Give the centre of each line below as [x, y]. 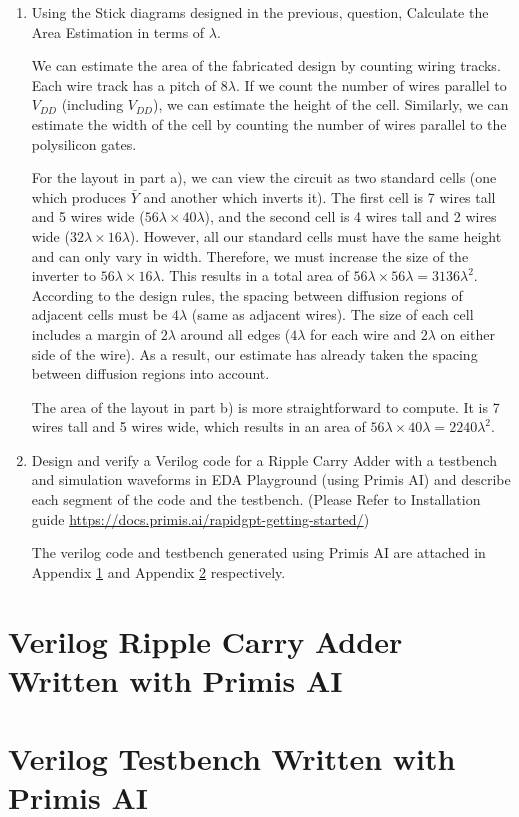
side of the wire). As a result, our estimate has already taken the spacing [254, 353]
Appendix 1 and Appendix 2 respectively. [158, 571]
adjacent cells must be [99, 314]
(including [92, 104]
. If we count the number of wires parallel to [371, 84]
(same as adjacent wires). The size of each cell [332, 314]
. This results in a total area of [254, 275]
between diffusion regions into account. [150, 373]
